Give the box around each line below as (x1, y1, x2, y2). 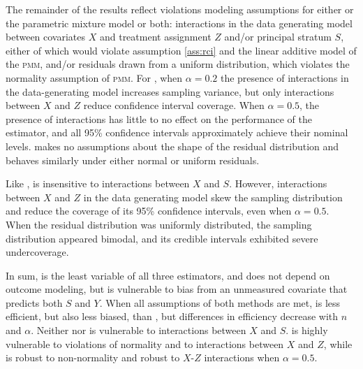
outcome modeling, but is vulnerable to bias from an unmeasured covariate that (6, 282, 348, 296)
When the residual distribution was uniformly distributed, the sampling (6, 217, 312, 231)
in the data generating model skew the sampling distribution (83, 189, 343, 204)
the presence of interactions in (220, 70, 349, 85)
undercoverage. (6, 245, 69, 259)
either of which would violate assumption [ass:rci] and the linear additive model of (6, 43, 357, 57)
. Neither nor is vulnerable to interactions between (31, 323, 246, 338)
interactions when (204, 350, 280, 365)
